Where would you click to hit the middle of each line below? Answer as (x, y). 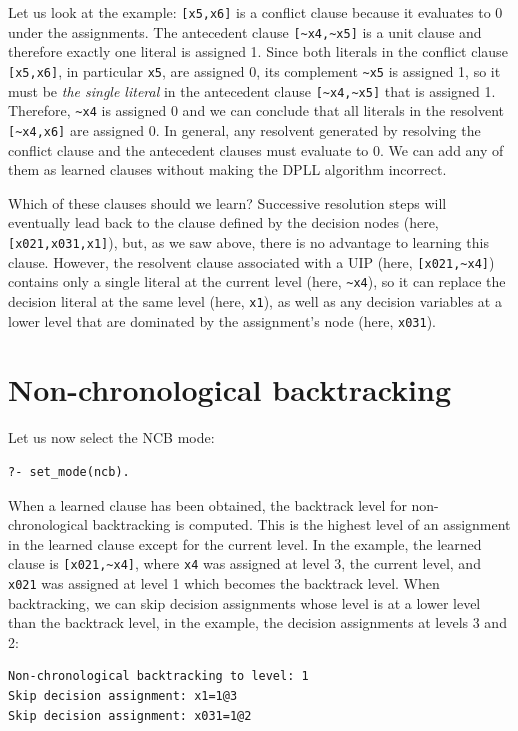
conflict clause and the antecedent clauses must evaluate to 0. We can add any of (256, 149)
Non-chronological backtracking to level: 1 (158, 676)
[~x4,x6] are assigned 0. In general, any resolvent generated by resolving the (244, 129)
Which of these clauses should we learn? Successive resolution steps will (227, 202)
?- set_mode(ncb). (69, 471)
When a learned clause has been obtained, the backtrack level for (207, 504)
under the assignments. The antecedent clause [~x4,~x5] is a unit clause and (245, 31)
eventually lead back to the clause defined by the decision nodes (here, (223, 222)
